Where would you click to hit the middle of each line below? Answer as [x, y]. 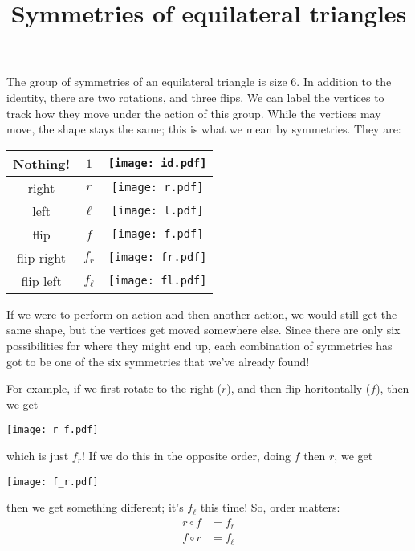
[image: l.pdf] [157, 211]
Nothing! [42, 163]
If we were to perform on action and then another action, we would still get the [202, 314]
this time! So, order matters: [270, 507]
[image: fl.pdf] [157, 281]
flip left [41, 280]
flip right [42, 257]
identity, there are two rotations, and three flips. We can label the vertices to [195, 97]
